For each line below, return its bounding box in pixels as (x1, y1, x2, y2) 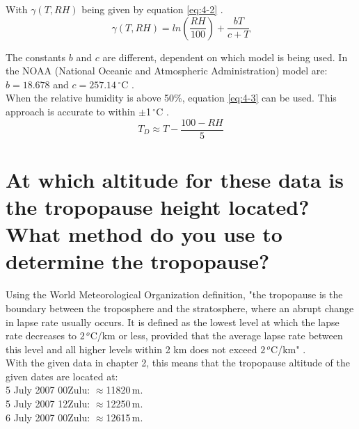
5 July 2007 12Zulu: (6, 396, 90, 411)
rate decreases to (6, 328, 77, 343)
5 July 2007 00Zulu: (6, 382, 90, 397)
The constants (6, 49, 66, 64)
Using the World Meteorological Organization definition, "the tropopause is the (6, 287, 343, 302)
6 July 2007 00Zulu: (6, 410, 90, 424)
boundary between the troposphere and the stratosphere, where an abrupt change (6, 300, 354, 315)
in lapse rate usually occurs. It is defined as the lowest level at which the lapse (6, 314, 340, 329)
